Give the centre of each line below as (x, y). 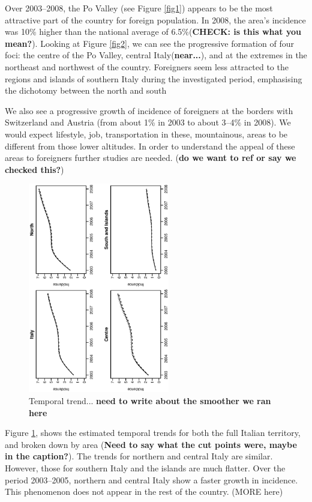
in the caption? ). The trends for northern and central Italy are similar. (139, 456)
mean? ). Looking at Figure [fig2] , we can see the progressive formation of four (149, 43)
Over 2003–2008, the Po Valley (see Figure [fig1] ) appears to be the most (139, 8)
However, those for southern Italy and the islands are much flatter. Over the (145, 467)
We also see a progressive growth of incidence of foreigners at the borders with (149, 110)
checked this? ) (34, 169)
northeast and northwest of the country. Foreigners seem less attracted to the (147, 66)
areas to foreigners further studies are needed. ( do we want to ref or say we (151, 158)
